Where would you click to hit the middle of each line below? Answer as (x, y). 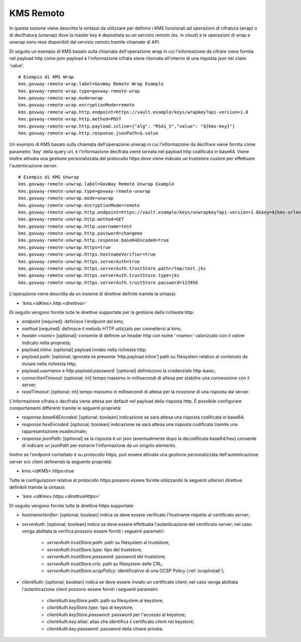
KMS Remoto (37, 13)
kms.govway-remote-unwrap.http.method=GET (71, 219)
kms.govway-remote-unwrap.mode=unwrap (66, 198)
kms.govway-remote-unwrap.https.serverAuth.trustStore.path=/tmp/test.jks (112, 269)
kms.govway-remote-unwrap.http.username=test (75, 226)
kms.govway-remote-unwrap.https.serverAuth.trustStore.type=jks (99, 276)
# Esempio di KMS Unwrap (49, 177)
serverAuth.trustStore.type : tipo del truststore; (95, 550)
